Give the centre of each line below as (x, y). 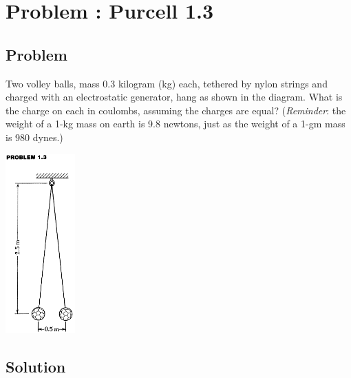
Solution (36, 366)
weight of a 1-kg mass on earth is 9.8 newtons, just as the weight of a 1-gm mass (175, 124)
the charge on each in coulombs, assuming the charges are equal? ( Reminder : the (176, 110)
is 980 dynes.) (34, 137)
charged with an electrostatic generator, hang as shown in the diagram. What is (174, 97)
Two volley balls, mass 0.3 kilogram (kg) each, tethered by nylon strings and (167, 83)
